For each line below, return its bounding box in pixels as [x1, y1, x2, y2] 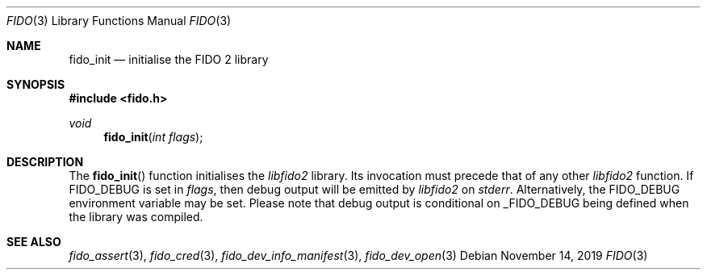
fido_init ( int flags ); [103, 130, 203, 144]
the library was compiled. [69, 210, 203, 224]
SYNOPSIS [6, 77, 65, 91]
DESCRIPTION [6, 155, 84, 169]
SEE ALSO [6, 235, 61, 249]
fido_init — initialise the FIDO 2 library [69, 52, 269, 66]
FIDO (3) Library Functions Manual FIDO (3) [6, 14, 232, 27]
